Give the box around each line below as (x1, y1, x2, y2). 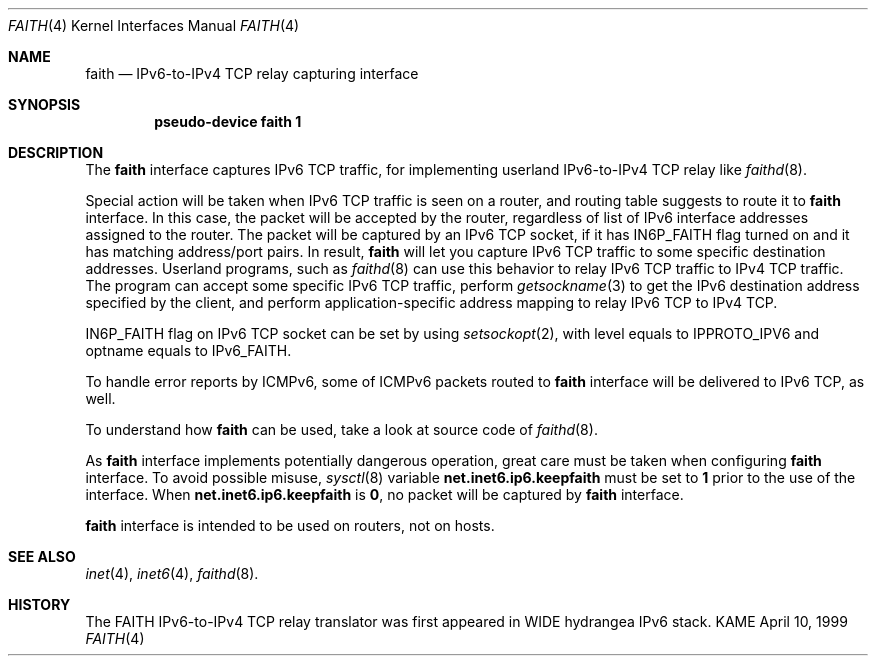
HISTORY (8, 596, 71, 613)
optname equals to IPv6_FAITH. (85, 342, 292, 359)
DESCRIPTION (8, 144, 104, 161)
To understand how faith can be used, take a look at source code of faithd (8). (85, 421, 598, 438)
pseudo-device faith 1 (154, 113, 302, 130)
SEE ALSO (8, 548, 76, 565)
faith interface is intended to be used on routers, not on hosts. (85, 517, 495, 534)
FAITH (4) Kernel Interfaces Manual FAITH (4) (8, 17, 300, 34)
